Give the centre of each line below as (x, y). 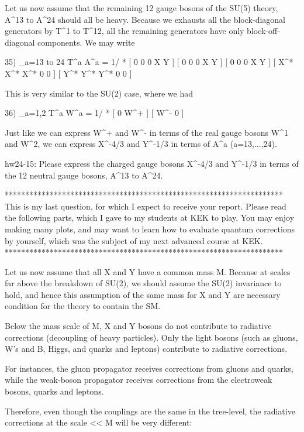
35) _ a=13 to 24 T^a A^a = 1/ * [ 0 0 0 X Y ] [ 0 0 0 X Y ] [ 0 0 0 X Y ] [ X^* (149, 62)
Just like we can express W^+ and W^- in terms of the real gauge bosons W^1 (146, 132)
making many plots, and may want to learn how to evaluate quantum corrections (150, 229)
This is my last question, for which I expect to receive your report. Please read (146, 206)
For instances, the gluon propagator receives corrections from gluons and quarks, (149, 368)
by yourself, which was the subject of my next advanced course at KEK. (134, 240)
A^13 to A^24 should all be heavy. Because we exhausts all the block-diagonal (145, 19)
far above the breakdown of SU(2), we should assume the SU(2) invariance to (143, 283)
